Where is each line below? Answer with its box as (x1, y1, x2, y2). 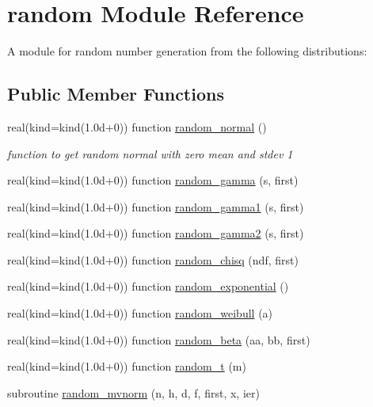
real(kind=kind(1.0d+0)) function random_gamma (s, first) (7, 172, 299, 188)
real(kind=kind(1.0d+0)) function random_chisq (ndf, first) (7, 251, 299, 268)
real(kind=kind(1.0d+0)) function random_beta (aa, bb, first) (7, 331, 310, 348)
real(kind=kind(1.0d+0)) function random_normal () (7, 118, 267, 135)
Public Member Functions (7, 82, 224, 106)
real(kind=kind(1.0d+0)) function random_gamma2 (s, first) (7, 225, 304, 242)
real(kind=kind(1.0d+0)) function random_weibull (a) (7, 305, 273, 321)
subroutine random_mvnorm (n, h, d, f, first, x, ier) (7, 384, 260, 401)
